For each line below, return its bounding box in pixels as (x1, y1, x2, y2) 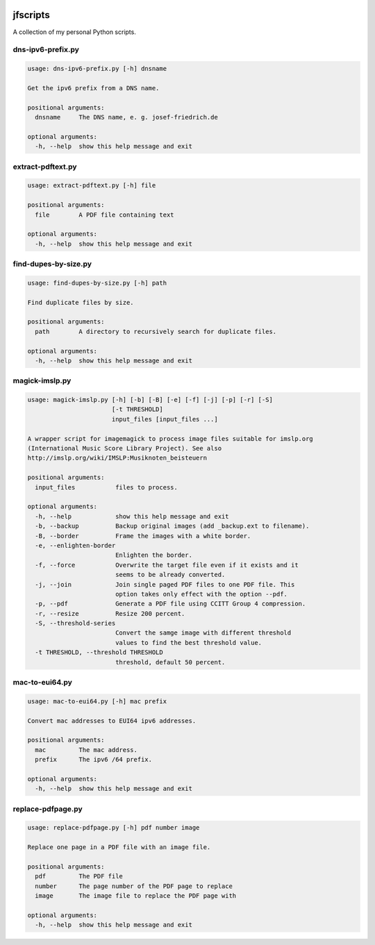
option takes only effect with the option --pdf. (115, 590, 288, 598)
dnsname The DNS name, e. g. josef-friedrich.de (35, 113, 218, 122)
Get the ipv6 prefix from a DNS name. (27, 84, 160, 92)
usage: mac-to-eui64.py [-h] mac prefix (27, 697, 167, 705)
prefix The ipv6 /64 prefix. (35, 755, 153, 764)
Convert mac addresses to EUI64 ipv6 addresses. (27, 717, 197, 725)
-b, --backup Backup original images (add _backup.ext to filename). (35, 522, 310, 530)
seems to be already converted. (115, 571, 226, 579)
